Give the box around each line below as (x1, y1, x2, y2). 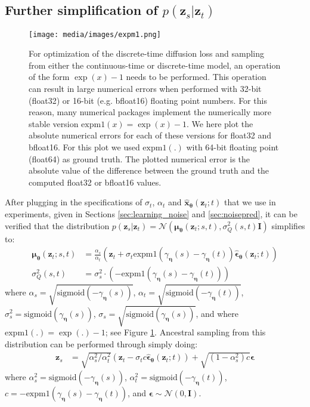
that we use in (224, 196, 276, 208)
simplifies (271, 219, 305, 232)
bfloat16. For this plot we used (29, 140, 140, 153)
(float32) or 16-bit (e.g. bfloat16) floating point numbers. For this (29, 94, 267, 106)
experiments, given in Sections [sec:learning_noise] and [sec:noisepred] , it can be (5, 207, 297, 220)
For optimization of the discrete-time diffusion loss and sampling (29, 47, 264, 60)
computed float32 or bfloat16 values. (29, 175, 162, 188)
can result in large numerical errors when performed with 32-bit (29, 82, 262, 94)
